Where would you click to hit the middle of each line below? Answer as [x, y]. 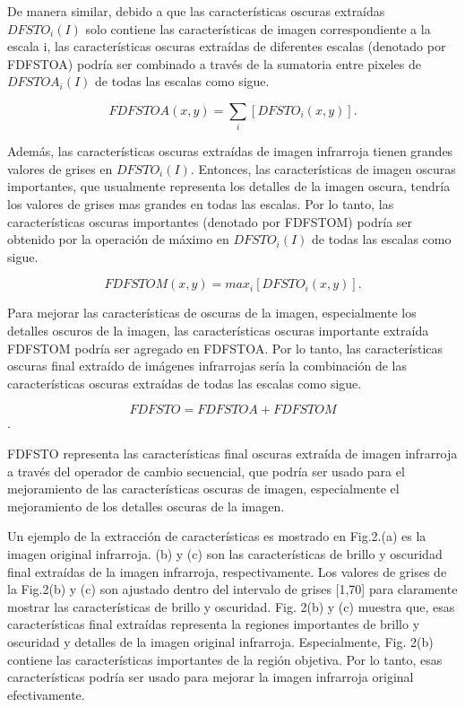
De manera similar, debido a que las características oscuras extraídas [196, 11]
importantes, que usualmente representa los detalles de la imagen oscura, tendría [229, 186]
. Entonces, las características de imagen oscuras [323, 168]
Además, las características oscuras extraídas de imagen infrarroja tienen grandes [230, 151]
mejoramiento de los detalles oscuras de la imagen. [146, 506]
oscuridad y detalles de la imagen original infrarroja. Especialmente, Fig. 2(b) [220, 641]
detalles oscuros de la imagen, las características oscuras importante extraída [218, 331]
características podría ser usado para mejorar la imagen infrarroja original [211, 677]
